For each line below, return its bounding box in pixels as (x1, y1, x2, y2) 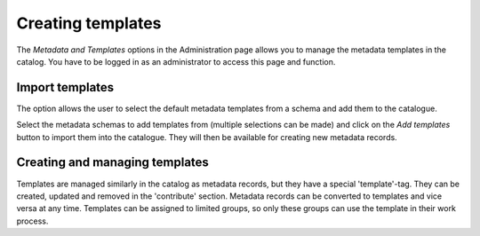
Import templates (16, 80, 115, 95)
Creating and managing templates (16, 155, 209, 170)
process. (16, 216, 49, 226)
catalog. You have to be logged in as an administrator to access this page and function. (16, 56, 336, 67)
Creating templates (16, 13, 162, 33)
